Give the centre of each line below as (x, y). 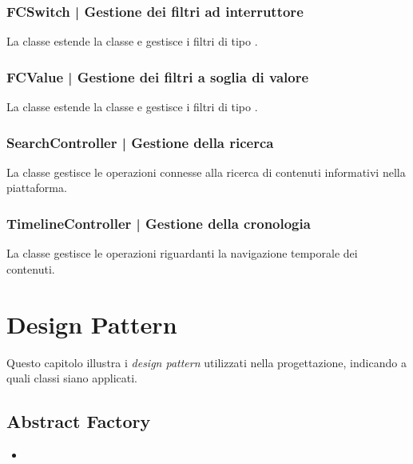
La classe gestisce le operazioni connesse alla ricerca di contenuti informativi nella (206, 172)
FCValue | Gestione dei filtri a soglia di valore (158, 76)
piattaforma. (37, 188)
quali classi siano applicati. (72, 378)
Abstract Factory (79, 421)
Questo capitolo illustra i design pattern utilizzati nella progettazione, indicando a (206, 362)
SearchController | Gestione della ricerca (140, 142)
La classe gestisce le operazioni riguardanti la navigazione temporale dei (182, 253)
